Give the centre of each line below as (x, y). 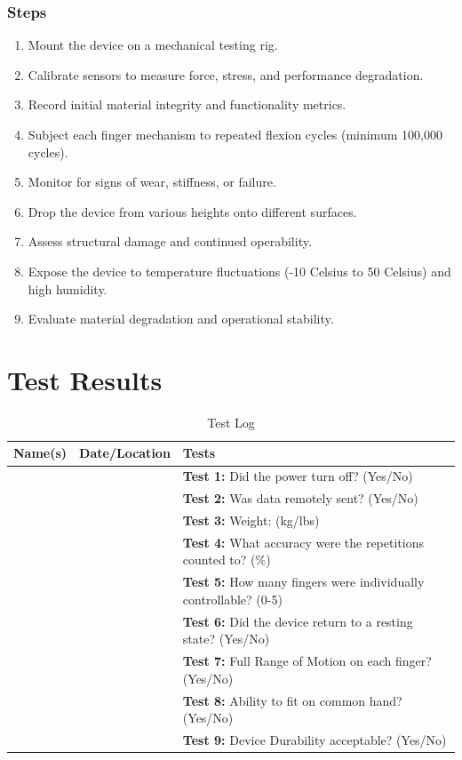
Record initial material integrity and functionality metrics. (187, 104)
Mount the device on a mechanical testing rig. (153, 45)
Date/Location (125, 453)
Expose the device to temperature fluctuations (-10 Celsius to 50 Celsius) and (239, 271)
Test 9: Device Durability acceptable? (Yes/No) (315, 740)
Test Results (85, 379)
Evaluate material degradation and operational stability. (181, 319)
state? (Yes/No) (226, 639)
